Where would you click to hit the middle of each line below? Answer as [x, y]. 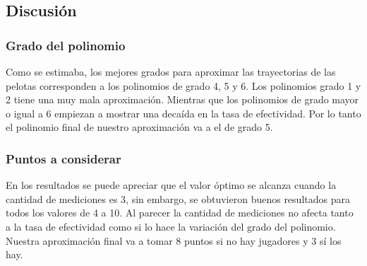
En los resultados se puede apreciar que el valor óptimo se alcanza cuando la [171, 185]
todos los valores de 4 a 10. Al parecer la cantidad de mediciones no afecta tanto [180, 213]
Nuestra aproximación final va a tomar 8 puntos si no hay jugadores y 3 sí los [174, 240]
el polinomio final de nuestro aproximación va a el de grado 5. [139, 127]
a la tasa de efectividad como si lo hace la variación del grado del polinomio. [171, 226]
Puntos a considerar [64, 158]
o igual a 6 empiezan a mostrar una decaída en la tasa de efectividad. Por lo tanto [183, 113]
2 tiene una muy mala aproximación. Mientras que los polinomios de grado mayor [182, 99]
